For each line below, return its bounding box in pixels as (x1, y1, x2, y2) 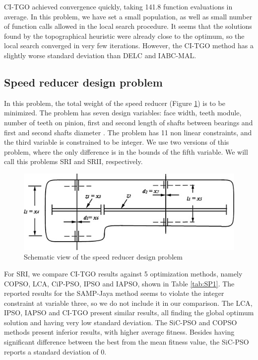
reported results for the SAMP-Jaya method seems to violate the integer (4, 288, 224, 298)
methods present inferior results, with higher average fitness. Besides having (4, 327, 235, 337)
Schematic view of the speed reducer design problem (24, 252, 183, 262)
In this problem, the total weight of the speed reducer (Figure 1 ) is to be (4, 97, 225, 108)
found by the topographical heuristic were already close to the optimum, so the (4, 30, 245, 41)
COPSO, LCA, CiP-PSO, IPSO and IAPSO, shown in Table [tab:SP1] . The (4, 278, 235, 288)
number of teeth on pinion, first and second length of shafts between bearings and (4, 117, 253, 127)
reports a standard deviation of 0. (4, 346, 107, 357)
